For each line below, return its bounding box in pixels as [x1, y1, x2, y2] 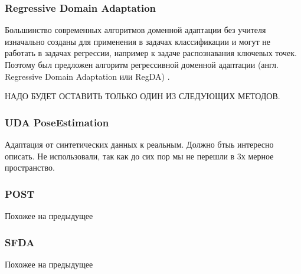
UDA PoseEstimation [5, 115, 109, 129]
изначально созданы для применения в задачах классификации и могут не [5, 35, 270, 47]
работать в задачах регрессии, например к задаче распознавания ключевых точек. [5, 47, 297, 59]
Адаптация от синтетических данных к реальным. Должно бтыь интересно [5, 138, 274, 150]
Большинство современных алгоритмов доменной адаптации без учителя [5, 24, 266, 36]
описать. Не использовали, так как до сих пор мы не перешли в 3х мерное [5, 149, 274, 162]
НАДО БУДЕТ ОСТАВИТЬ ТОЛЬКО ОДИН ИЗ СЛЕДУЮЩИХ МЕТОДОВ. [5, 90, 280, 102]
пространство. [5, 161, 55, 174]
